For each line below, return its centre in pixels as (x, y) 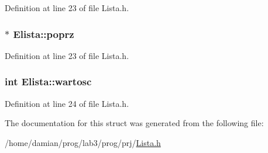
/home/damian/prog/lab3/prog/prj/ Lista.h (83, 142)
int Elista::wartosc (48, 81)
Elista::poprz (44, 34)
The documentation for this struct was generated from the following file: (134, 123)
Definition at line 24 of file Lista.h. (67, 103)
